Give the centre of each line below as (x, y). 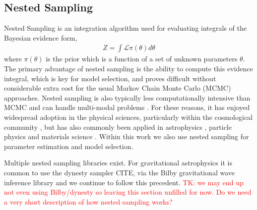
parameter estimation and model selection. (69, 146)
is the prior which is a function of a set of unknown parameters (142, 59)
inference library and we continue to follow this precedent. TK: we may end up (124, 182)
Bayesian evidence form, (41, 37)
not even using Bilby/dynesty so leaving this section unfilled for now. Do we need (128, 192)
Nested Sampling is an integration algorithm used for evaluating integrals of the (125, 28)
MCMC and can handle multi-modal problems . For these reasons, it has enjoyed (127, 107)
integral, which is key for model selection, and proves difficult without (110, 78)
